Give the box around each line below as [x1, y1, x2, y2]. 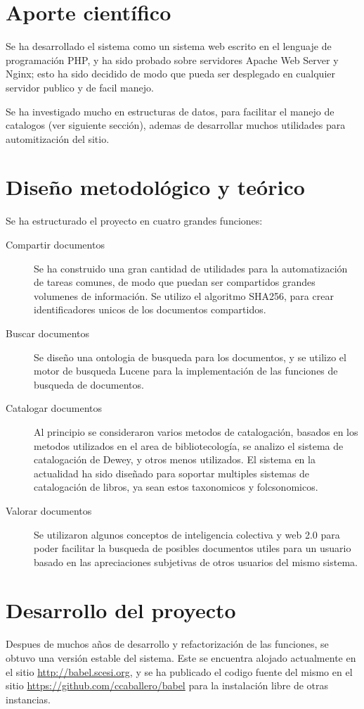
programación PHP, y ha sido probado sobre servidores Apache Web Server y [6, 52, 339, 67]
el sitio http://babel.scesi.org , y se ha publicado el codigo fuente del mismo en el [6, 664, 353, 679]
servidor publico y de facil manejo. [6, 80, 154, 94]
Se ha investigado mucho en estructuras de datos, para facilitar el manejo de [6, 103, 334, 118]
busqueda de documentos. [34, 377, 144, 391]
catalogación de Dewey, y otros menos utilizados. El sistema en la [34, 452, 316, 467]
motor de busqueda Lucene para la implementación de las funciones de [34, 363, 338, 378]
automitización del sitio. [6, 131, 110, 146]
